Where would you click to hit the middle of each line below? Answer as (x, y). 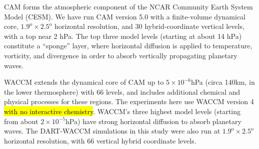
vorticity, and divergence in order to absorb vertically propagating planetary (121, 55)
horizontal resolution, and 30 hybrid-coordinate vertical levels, (149, 26)
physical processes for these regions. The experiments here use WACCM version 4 (129, 101)
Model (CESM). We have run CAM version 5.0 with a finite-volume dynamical (125, 16)
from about (21, 121)
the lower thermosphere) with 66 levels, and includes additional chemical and (122, 91)
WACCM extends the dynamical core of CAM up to (84, 82)
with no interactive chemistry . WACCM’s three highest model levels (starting (122, 111)
